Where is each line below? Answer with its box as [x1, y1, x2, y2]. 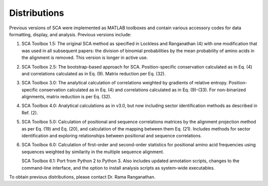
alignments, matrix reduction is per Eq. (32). [21, 94, 112, 100]
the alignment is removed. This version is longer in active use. [21, 55, 148, 61]
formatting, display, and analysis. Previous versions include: [9, 31, 132, 37]
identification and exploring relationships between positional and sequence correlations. [21, 133, 202, 139]
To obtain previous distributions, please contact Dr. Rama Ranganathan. [9, 174, 156, 180]
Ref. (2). [21, 110, 38, 116]
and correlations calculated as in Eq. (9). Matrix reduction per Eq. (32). [21, 70, 166, 76]
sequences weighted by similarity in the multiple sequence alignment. [21, 149, 164, 155]
